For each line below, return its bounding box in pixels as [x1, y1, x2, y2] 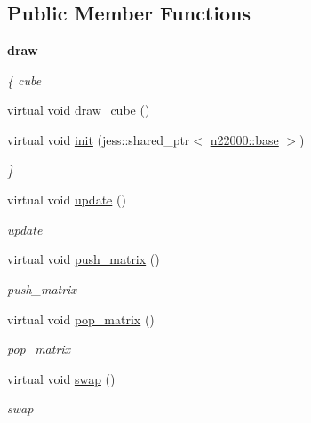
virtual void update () [7, 190, 126, 209]
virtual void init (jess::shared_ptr [7, 130, 190, 148]
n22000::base [210, 130, 279, 148]
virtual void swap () [7, 369, 116, 387]
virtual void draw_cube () [7, 100, 150, 119]
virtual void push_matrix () [7, 250, 160, 268]
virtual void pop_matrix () [7, 309, 155, 328]
